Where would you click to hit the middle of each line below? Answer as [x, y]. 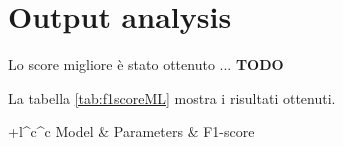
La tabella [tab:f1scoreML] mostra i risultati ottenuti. [172, 97]
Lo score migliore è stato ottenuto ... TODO [146, 64]
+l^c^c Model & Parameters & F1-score [131, 131]
